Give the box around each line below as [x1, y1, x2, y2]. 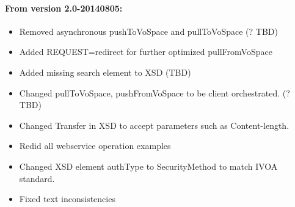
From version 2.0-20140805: [5, 1, 123, 14]
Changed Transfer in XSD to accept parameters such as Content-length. [19, 118, 290, 131]
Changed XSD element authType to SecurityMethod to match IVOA [19, 159, 278, 172]
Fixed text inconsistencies [19, 192, 115, 205]
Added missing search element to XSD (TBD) [19, 65, 191, 78]
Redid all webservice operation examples [19, 139, 171, 152]
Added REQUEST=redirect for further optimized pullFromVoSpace [19, 45, 272, 58]
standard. [19, 172, 55, 184]
